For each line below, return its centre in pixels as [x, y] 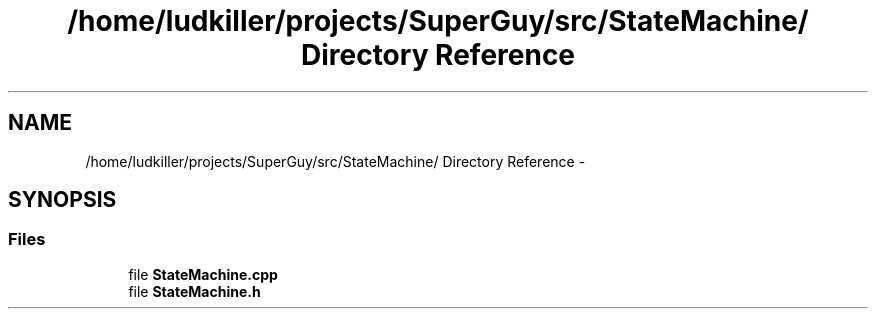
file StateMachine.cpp [203, 274]
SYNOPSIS [62, 200]
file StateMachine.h [194, 291]
